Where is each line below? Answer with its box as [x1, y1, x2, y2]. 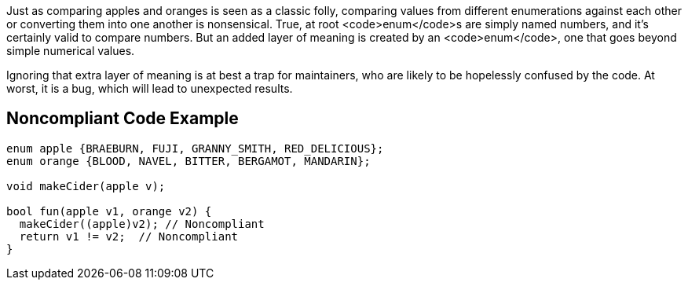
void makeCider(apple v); [6, 179, 166, 192]
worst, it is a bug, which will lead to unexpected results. [6, 82, 293, 95]
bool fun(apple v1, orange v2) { [6, 204, 212, 218]
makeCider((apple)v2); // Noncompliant [19, 217, 265, 230]
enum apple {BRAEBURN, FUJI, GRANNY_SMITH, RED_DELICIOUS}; [6, 141, 384, 155]
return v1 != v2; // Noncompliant [19, 229, 239, 243]
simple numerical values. [6, 44, 135, 57]
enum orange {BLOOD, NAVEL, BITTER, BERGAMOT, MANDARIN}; [6, 154, 371, 167]
